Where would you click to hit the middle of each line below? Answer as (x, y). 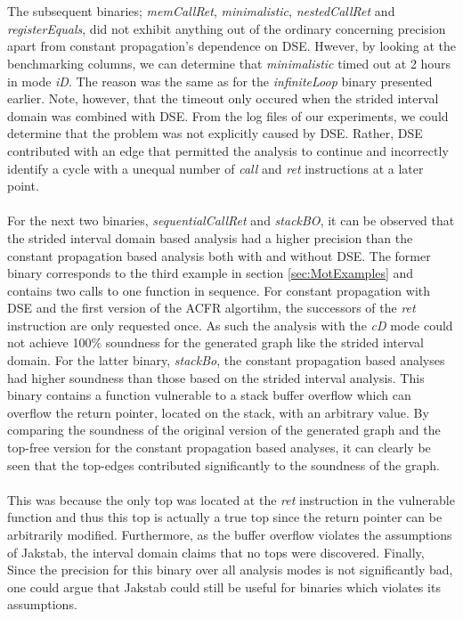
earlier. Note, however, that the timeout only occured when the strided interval (223, 98)
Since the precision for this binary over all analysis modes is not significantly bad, (230, 570)
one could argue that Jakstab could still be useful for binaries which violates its (224, 586)
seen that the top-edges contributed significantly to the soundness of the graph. (223, 464)
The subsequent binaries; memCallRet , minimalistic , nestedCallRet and (201, 11)
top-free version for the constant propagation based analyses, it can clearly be (219, 448)
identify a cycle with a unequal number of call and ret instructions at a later (215, 168)
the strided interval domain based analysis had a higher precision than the (210, 237)
